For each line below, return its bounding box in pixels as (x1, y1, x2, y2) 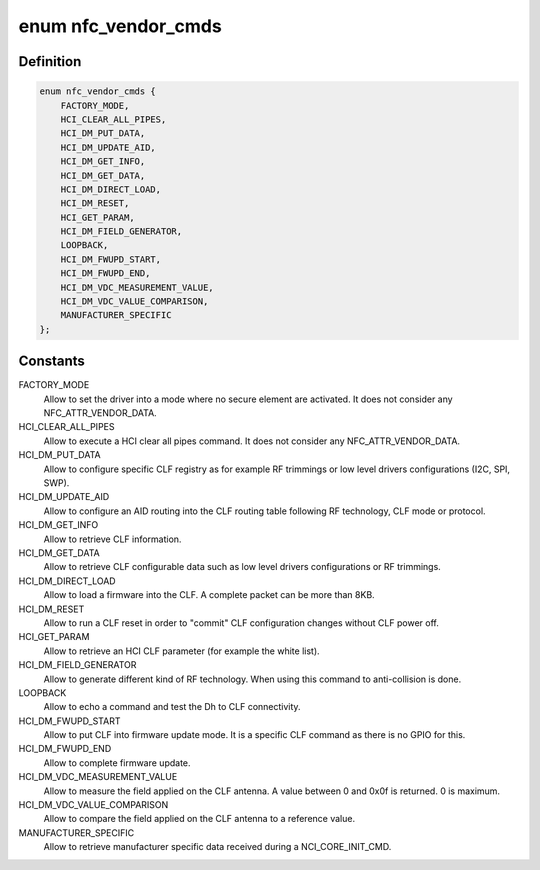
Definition (18, 53, 82, 70)
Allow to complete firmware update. (43, 756, 191, 769)
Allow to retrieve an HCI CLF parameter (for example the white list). (43, 645, 320, 657)
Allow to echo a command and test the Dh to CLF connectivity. (43, 701, 301, 713)
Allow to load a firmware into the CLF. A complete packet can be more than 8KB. (43, 589, 375, 601)
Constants (18, 353, 85, 370)
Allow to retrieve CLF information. (43, 533, 182, 545)
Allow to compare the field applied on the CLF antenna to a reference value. (43, 813, 355, 825)
